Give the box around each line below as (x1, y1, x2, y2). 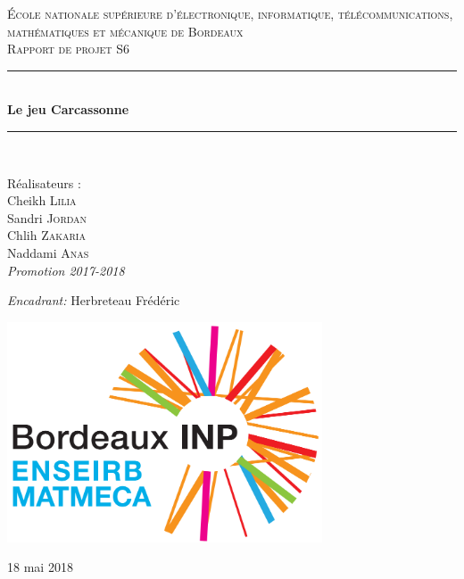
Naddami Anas (7, 243, 89, 261)
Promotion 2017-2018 (7, 261, 125, 279)
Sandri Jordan (7, 208, 87, 227)
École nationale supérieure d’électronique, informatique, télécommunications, (7, 4, 453, 22)
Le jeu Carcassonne (7, 100, 129, 119)
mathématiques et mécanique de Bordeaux (7, 21, 244, 40)
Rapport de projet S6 (7, 39, 130, 58)
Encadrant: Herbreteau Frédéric (7, 291, 180, 310)
